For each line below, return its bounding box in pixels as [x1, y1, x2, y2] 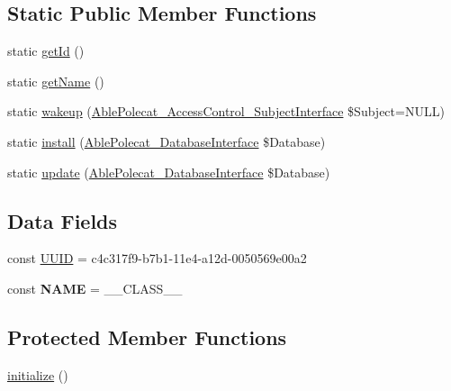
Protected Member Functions [7, 323, 287, 350]
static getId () [7, 41, 85, 60]
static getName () [7, 71, 104, 90]
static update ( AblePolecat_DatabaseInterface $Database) [7, 162, 330, 181]
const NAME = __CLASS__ [7, 278, 183, 297]
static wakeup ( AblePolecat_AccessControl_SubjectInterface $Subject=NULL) [7, 102, 445, 121]
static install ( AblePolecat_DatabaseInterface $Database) [7, 132, 326, 150]
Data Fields [7, 206, 118, 234]
